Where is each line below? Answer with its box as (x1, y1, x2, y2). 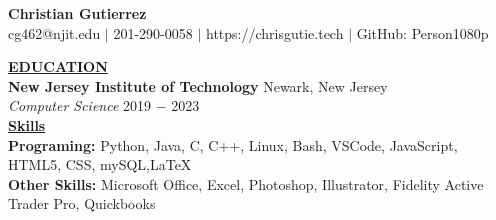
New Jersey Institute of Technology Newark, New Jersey (8, 75, 388, 96)
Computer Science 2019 (8, 95, 152, 116)
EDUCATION (8, 56, 108, 77)
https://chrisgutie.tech (205, 22, 344, 43)
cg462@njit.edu (8, 22, 101, 43)
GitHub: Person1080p (356, 22, 489, 43)
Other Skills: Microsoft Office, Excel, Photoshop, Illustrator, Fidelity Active (8, 173, 484, 194)
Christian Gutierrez (8, 3, 147, 23)
